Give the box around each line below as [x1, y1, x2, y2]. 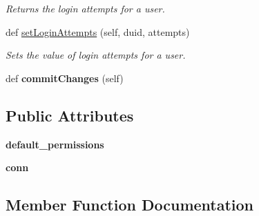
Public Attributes [6, 104, 134, 126]
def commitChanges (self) [6, 70, 124, 85]
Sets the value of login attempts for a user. [6, 48, 186, 62]
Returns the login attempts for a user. [6, 1, 165, 15]
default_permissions [6, 137, 104, 151]
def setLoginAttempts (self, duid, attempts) [6, 24, 190, 39]
